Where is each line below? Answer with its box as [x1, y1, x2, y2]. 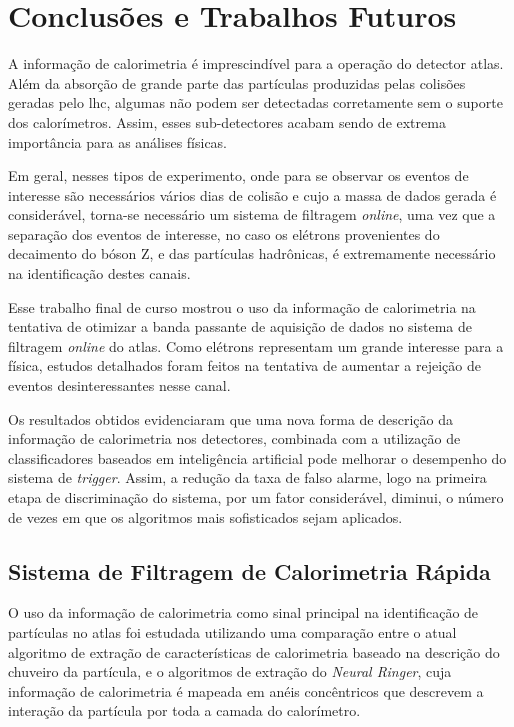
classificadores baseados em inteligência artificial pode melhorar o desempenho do [8, 447, 507, 468]
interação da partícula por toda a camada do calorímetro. [8, 700, 361, 721]
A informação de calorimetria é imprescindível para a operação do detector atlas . [8, 53, 504, 74]
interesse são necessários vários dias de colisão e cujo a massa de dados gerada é [8, 184, 497, 205]
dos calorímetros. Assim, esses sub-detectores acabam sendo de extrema [8, 111, 446, 132]
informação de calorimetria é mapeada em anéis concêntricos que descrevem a [8, 680, 484, 701]
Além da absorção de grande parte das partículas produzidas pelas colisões [8, 72, 466, 93]
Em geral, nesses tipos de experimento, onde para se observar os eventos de [8, 165, 469, 186]
